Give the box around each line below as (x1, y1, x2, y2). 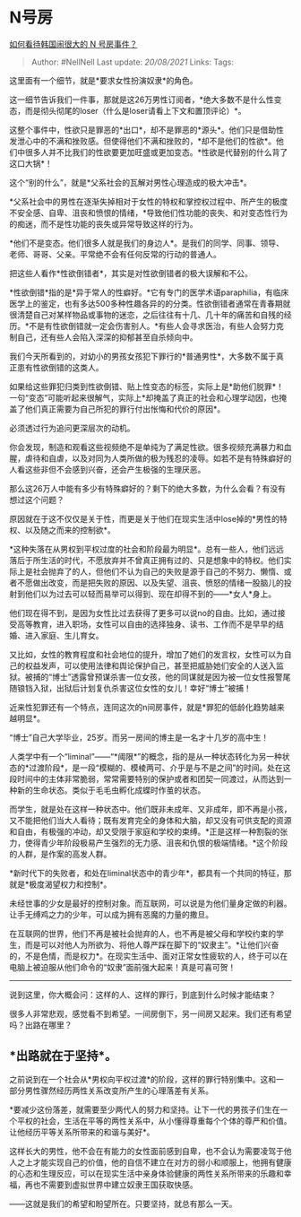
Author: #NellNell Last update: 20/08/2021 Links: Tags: (30, 57, 235, 67)
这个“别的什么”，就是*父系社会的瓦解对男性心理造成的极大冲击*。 (9, 177, 253, 187)
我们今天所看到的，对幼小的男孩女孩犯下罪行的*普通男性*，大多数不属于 (9, 351, 277, 361)
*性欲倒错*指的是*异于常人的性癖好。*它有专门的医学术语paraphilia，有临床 (9, 287, 289, 298)
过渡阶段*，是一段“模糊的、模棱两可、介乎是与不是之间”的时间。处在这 (29, 762, 291, 773)
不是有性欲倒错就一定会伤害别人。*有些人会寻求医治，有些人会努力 (29, 320, 277, 331)
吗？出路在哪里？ (9, 1019, 73, 1030)
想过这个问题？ (9, 494, 64, 505)
